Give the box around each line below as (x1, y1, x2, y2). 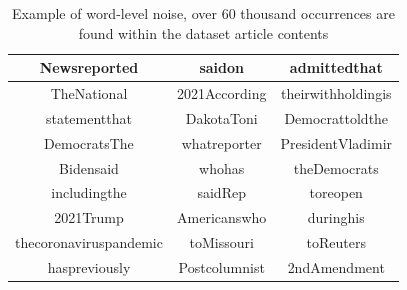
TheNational (50, 83, 128, 104)
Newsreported (39, 57, 139, 78)
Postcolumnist (178, 256, 265, 277)
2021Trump (54, 207, 124, 228)
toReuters (306, 232, 366, 253)
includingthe (51, 182, 127, 203)
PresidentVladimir (280, 132, 393, 153)
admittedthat (289, 57, 383, 78)
